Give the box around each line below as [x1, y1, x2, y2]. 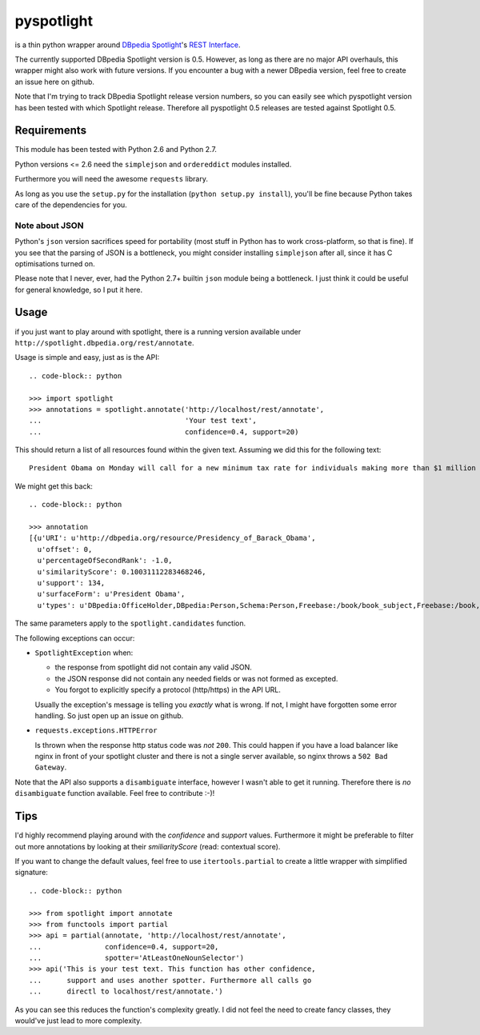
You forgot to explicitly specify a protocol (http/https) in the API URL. [54, 685, 282, 695]
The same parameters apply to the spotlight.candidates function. [14, 618, 246, 628]
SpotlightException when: [34, 648, 134, 657]
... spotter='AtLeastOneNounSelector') [29, 953, 244, 963]
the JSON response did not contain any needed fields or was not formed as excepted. [54, 673, 338, 683]
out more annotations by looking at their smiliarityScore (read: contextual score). [14, 841, 281, 851]
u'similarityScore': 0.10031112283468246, [37, 567, 207, 576]
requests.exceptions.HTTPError [34, 726, 158, 735]
